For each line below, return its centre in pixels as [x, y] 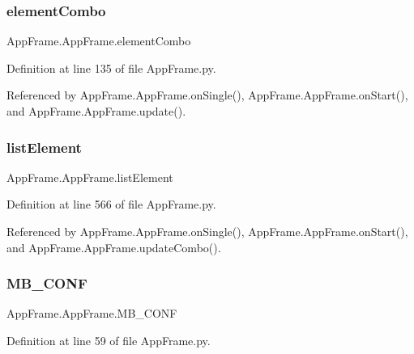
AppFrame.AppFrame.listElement [90, 177]
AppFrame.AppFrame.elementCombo [99, 41]
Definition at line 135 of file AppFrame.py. [111, 67]
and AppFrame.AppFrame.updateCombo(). [114, 247]
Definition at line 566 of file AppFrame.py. [111, 204]
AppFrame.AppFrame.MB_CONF [92, 313]
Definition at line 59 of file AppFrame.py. [109, 340]
